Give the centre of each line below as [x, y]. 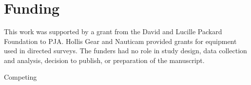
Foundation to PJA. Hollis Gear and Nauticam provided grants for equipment [120, 41]
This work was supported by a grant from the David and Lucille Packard [113, 32]
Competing [20, 76]
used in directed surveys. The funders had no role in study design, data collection [125, 51]
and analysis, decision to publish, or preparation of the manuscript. [104, 60]
